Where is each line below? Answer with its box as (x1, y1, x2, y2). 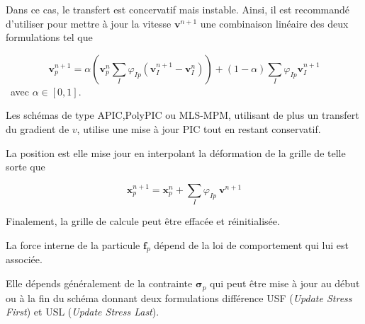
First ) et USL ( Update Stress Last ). (6, 304, 159, 319)
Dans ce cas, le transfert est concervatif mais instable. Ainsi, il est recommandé (6, 2, 350, 16)
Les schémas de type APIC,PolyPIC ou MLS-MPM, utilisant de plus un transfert (6, 108, 359, 122)
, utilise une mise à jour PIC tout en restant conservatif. (77, 121, 321, 136)
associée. (6, 252, 43, 267)
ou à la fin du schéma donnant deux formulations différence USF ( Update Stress (6, 290, 352, 305)
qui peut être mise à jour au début (210, 276, 360, 291)
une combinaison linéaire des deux (200, 16, 349, 30)
